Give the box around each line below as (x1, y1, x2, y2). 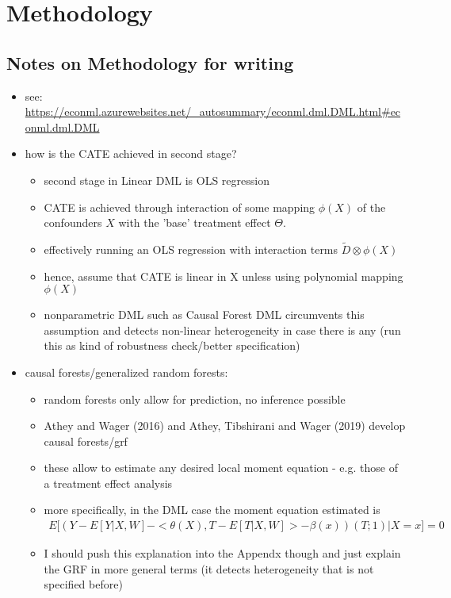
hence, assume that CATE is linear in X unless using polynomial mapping (44, 267, 403, 284)
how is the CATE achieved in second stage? (25, 145, 237, 162)
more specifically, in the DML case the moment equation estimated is (44, 501, 380, 518)
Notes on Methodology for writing (6, 50, 294, 75)
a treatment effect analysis (44, 474, 173, 491)
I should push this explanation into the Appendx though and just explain (44, 545, 401, 562)
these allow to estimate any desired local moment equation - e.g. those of (44, 459, 398, 476)
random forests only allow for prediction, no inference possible (44, 390, 346, 407)
